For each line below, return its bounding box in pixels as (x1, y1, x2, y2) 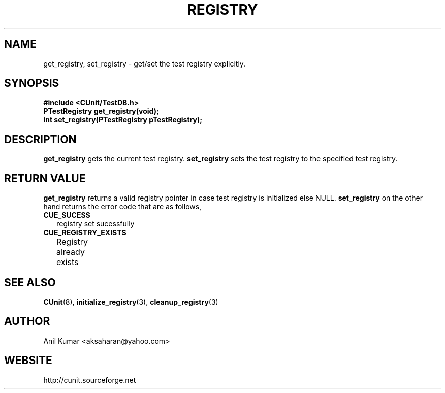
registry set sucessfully (56, 219, 135, 228)
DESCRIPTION (4, 133, 77, 146)
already (56, 247, 85, 257)
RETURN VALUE (4, 172, 86, 185)
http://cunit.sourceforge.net (43, 375, 136, 384)
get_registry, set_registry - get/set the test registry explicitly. (43, 59, 246, 68)
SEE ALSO (4, 276, 56, 289)
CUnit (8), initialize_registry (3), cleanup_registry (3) (43, 297, 218, 306)
